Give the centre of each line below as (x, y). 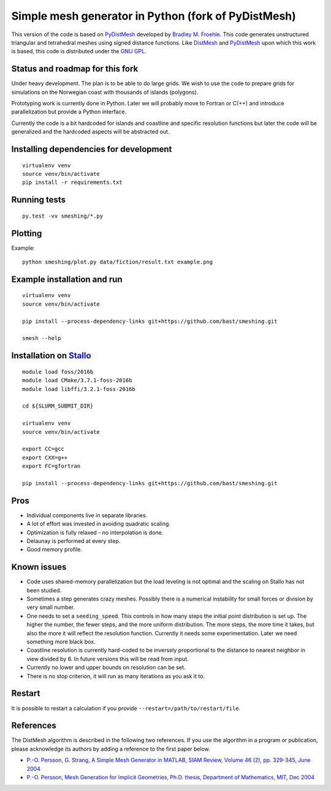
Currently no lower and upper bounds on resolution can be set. (106, 667)
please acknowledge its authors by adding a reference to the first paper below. (111, 749)
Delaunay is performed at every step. (74, 541)
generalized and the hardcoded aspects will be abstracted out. (90, 132)
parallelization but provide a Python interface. (69, 112)
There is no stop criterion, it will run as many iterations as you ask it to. (116, 676)
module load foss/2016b (58, 372)
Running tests (39, 200)
